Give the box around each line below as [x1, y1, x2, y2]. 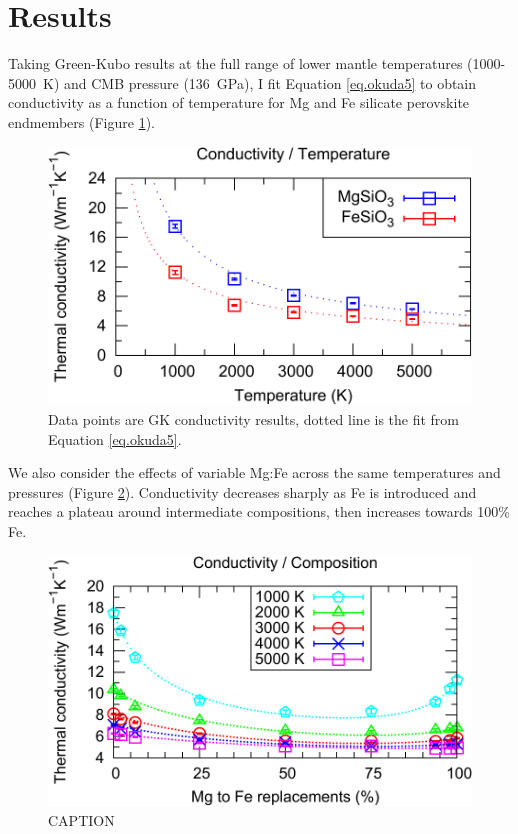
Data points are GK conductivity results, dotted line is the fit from [48, 409, 460, 430]
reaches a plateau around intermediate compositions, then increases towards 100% [8, 501, 510, 522]
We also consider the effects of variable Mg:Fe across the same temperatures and [8, 462, 501, 483]
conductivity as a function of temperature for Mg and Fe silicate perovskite [8, 92, 470, 113]
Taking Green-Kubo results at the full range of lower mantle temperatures [8, 53, 463, 74]
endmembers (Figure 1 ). [8, 111, 155, 132]
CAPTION [48, 809, 115, 830]
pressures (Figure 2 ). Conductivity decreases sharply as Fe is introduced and [8, 481, 477, 502]
